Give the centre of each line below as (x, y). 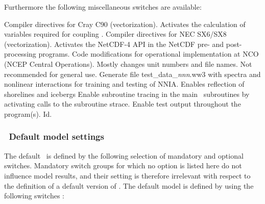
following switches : (34, 196)
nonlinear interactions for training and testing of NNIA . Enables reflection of (124, 84)
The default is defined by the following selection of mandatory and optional (124, 155)
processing (20, 54)
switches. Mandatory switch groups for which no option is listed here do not (123, 165)
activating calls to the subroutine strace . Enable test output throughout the (123, 104)
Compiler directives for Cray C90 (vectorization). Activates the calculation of (125, 24)
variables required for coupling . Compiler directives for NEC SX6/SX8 (115, 34)
